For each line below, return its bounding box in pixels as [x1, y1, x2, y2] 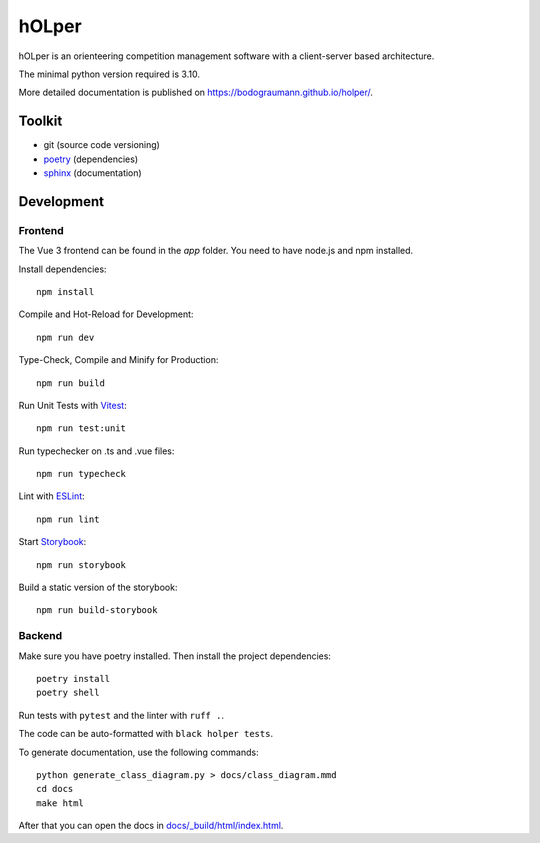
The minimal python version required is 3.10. [18, 68, 200, 80]
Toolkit [18, 113, 63, 130]
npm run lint [36, 513, 100, 525]
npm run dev [36, 331, 95, 343]
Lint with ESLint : [18, 490, 85, 502]
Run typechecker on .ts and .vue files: [18, 445, 175, 457]
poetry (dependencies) [43, 153, 139, 165]
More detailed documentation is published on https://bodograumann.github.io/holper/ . [18, 86, 374, 99]
